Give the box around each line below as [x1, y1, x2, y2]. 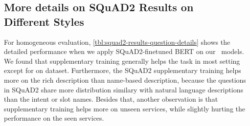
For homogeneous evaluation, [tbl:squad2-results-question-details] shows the [4, 36, 230, 47]
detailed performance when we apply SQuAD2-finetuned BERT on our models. [4, 46, 244, 56]
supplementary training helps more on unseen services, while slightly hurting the [4, 103, 246, 113]
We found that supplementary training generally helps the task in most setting [4, 55, 240, 66]
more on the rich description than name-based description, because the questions [4, 74, 246, 85]
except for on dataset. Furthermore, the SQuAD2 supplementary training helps [4, 65, 241, 75]
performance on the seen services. [4, 113, 104, 123]
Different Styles [4, 14, 84, 29]
